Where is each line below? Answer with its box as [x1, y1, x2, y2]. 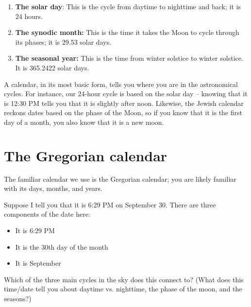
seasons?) [4, 293, 32, 303]
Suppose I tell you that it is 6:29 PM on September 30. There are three [4, 199, 216, 209]
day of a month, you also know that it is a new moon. [4, 117, 164, 127]
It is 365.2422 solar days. [15, 62, 89, 72]
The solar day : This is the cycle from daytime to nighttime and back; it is [15, 1, 241, 11]
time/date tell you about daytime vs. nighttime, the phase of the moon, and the [4, 284, 242, 294]
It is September [15, 258, 61, 268]
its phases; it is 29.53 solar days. [15, 36, 112, 47]
